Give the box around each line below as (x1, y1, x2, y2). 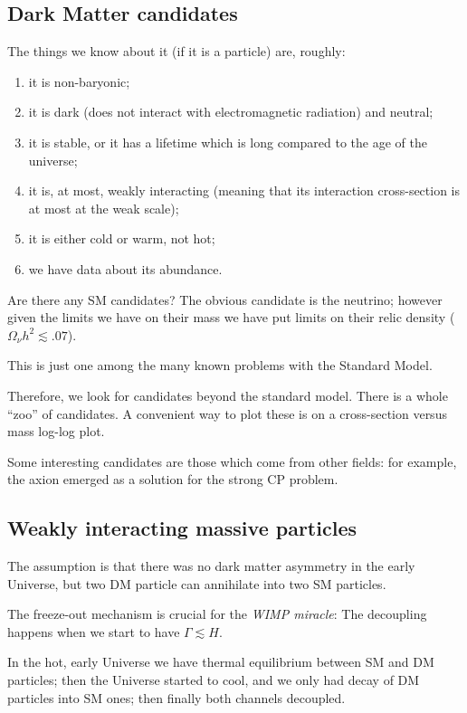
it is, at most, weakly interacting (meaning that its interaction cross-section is (28, 181, 461, 200)
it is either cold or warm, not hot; (28, 229, 215, 248)
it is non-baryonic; (28, 71, 130, 90)
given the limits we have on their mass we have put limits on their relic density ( (7, 308, 455, 327)
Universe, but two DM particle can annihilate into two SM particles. (7, 574, 386, 593)
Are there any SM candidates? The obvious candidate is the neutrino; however (7, 290, 443, 309)
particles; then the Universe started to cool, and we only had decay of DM (7, 670, 420, 689)
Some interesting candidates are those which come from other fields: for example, (7, 452, 457, 471)
